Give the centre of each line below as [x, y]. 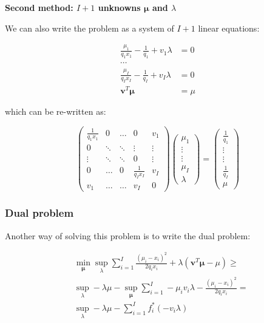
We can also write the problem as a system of [90, 28]
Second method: [39, 7]
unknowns [119, 7]
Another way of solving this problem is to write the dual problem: [128, 235]
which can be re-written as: [56, 111]
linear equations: [229, 28]
